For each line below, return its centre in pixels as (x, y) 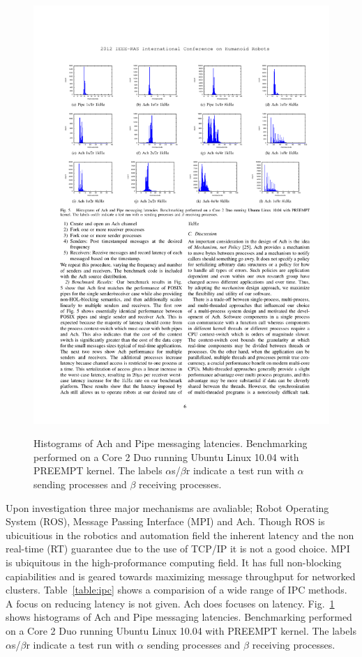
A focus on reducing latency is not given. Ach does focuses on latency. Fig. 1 (170, 603)
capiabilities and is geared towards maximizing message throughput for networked (181, 576)
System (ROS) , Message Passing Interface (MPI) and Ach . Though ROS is (165, 521)
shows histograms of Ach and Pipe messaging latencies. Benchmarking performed (179, 617)
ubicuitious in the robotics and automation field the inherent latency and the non (180, 535)
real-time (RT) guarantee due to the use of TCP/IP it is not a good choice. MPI (178, 549)
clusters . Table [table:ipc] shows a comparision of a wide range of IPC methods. (176, 590)
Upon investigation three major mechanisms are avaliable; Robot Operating (167, 507)
